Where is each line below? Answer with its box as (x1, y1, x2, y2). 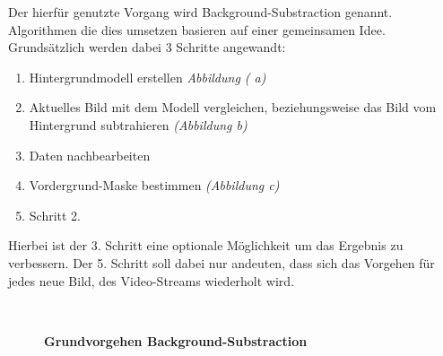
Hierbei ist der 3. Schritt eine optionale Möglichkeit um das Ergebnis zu (8, 236, 404, 255)
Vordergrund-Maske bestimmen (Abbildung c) (29, 176, 280, 195)
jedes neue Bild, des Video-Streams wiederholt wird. (8, 271, 295, 290)
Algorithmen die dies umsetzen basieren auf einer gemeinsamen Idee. (8, 20, 386, 39)
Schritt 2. (29, 205, 82, 224)
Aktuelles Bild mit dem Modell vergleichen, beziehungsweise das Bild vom (29, 98, 437, 117)
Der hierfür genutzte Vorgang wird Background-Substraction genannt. (8, 3, 393, 21)
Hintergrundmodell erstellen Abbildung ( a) (29, 67, 266, 86)
